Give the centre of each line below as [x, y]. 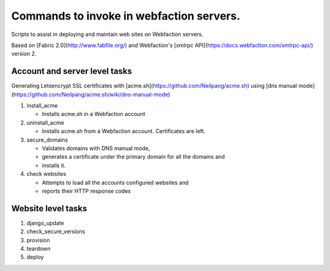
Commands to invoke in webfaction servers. [126, 16]
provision [38, 240]
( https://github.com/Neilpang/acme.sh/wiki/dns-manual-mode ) [91, 94]
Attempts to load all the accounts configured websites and [115, 182]
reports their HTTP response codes [86, 191]
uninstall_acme [45, 123]
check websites [46, 174]
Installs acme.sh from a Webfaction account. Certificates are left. [124, 131]
